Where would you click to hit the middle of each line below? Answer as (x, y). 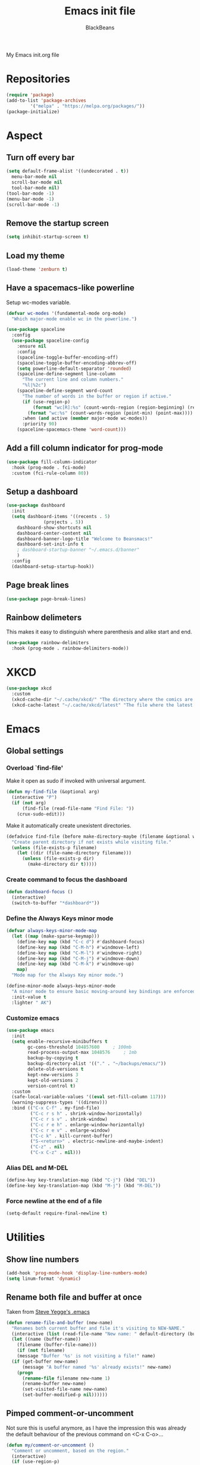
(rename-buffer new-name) (54, 1384)
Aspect (24, 135)
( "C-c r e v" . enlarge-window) (70, 1130)
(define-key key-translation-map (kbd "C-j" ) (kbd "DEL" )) (81, 1180)
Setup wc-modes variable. (39, 302)
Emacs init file (100, 11)
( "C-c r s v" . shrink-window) (69, 1119)
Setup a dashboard (42, 491)
